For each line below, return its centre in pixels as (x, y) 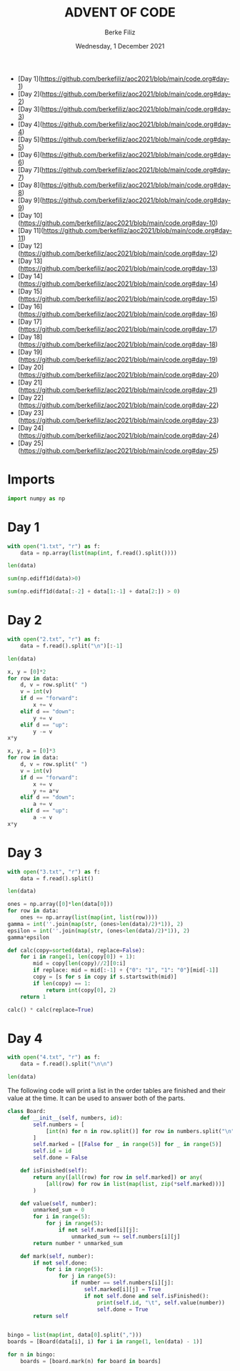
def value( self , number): (59, 1203)
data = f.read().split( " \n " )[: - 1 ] (71, 646)
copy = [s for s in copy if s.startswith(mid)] (105, 977)
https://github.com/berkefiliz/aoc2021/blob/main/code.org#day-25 (118, 450)
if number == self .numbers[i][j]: (122, 1283)
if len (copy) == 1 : (62, 983)
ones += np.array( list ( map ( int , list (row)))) (89, 918)
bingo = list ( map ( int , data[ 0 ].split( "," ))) (75, 1335)
